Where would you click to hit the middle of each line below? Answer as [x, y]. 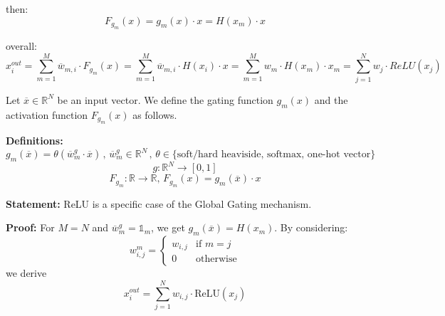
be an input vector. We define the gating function [165, 99]
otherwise [216, 259]
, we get [168, 227]
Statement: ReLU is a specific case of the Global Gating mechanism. [159, 203]
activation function [47, 114]
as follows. [155, 114]
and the [331, 99]
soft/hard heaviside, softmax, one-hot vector [274, 155]
